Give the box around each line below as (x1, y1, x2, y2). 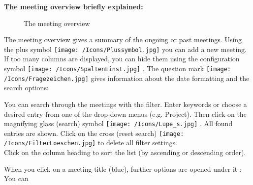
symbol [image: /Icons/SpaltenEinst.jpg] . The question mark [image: (4, 63, 231, 74)
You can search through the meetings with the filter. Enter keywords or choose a (4, 99, 247, 109)
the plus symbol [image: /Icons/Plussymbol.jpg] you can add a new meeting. (4, 44, 247, 54)
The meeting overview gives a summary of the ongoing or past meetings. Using (4, 34, 242, 45)
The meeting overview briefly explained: (4, 1, 143, 11)
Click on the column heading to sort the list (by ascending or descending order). (4, 147, 246, 158)
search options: (4, 82, 49, 93)
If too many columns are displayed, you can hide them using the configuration (4, 53, 240, 64)
